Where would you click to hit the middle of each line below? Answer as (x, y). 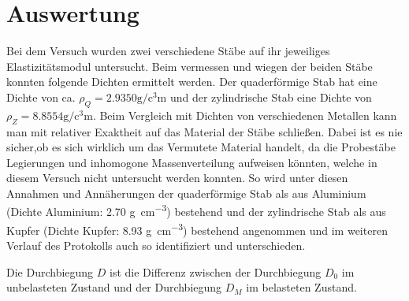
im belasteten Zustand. (301, 287)
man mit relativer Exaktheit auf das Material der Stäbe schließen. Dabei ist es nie (204, 131)
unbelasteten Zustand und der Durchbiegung (114, 287)
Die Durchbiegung (50, 271)
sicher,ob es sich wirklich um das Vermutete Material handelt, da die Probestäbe (201, 147)
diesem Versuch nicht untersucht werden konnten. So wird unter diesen (177, 178)
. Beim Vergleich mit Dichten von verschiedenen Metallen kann (245, 115)
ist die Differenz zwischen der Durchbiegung (216, 271)
